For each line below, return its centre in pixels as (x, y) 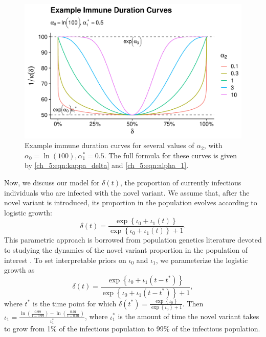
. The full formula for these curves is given (171, 155)
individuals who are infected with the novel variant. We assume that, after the (127, 192)
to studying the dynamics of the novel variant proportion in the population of (126, 249)
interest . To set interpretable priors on (65, 260)
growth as (19, 270)
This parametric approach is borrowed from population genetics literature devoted (133, 240)
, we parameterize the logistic (202, 260)
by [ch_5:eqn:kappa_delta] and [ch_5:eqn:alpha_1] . (107, 165)
